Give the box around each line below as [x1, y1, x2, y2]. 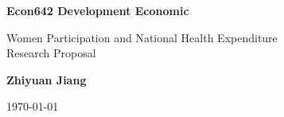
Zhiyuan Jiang [6, 71, 87, 88]
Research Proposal [6, 45, 96, 61]
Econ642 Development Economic [6, 2, 189, 18]
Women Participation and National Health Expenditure [6, 29, 278, 45]
